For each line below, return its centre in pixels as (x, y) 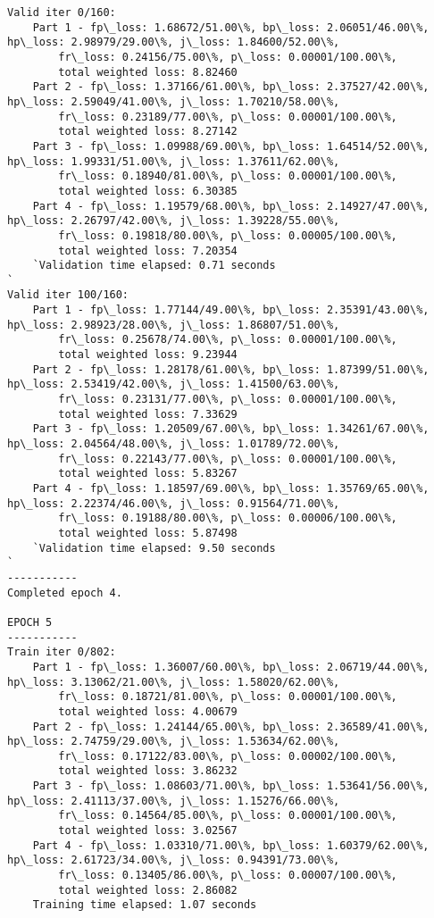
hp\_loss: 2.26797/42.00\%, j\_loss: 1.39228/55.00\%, (174, 221)
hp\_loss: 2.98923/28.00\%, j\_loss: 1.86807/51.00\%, (174, 325)
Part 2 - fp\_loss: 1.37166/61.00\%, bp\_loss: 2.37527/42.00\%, (231, 87)
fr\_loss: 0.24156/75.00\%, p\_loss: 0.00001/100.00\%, (228, 57)
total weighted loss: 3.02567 (148, 831)
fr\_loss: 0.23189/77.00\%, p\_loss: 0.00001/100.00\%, (228, 117)
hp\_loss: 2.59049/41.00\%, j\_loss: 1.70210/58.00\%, (174, 101)
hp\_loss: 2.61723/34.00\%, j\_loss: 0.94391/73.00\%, (174, 860)
